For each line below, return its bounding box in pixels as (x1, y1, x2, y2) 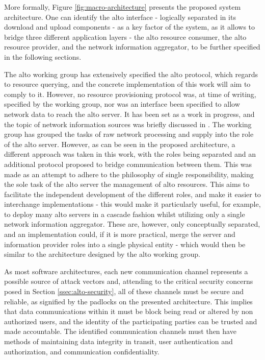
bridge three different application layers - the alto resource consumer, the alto (4, 31, 247, 42)
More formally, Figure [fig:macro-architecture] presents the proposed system (4, 2, 241, 12)
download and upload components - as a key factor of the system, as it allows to (4, 21, 255, 32)
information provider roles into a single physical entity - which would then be (4, 238, 246, 249)
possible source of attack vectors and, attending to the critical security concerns (4, 276, 253, 286)
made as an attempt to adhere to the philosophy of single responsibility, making (4, 169, 254, 179)
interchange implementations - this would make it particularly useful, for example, (4, 199, 261, 209)
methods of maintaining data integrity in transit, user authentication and (4, 336, 233, 346)
